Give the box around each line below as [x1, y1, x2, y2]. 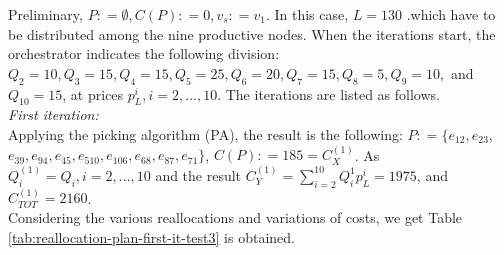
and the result [155, 164, 242, 185]
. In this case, [265, 4, 349, 24]
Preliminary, [8, 4, 83, 24]
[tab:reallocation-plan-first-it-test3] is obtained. [8, 226, 295, 247]
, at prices [62, 83, 124, 104]
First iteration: [8, 104, 99, 125]
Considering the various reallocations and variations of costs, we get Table [8, 206, 463, 227]
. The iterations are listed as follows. [217, 83, 440, 104]
